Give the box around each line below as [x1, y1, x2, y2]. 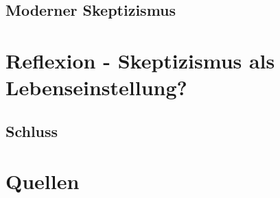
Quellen [5, 167, 80, 195]
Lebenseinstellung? [5, 73, 187, 101]
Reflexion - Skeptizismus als [5, 46, 275, 74]
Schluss [5, 120, 58, 141]
